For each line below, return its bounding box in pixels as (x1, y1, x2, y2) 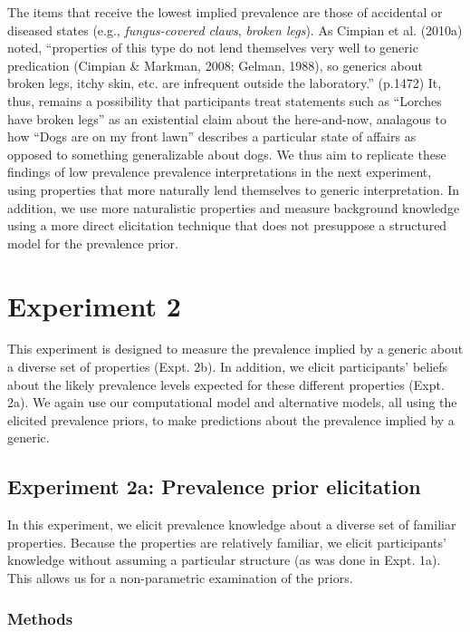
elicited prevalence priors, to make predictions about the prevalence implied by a (7, 410, 455, 429)
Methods (7, 607, 73, 629)
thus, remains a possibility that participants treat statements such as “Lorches (7, 91, 442, 110)
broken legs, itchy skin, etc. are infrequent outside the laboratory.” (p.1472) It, (7, 73, 442, 92)
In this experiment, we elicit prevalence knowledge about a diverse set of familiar (7, 515, 456, 534)
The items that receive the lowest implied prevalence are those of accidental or (7, 3, 443, 21)
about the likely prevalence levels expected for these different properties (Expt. (7, 374, 445, 394)
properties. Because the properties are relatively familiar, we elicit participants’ (7, 532, 446, 551)
